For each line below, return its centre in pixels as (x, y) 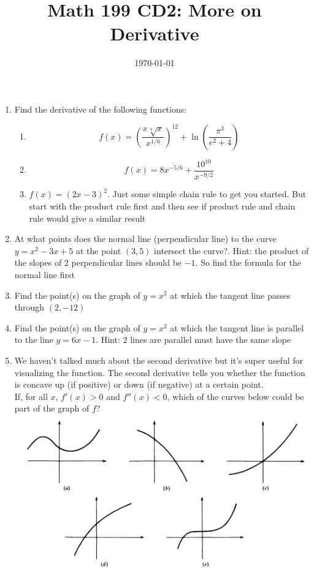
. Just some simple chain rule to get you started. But (207, 194)
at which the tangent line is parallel (237, 327)
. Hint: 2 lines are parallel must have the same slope (193, 340)
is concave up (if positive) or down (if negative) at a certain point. (139, 384)
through (29, 307)
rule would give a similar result (87, 218)
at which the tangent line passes (230, 295)
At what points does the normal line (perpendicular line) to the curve (145, 239)
